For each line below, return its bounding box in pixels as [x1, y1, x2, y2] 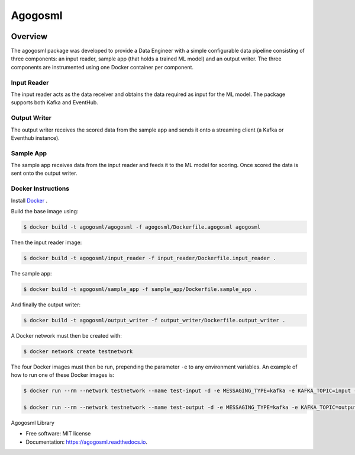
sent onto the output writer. [11, 169, 78, 177]
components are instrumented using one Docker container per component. [11, 63, 194, 71]
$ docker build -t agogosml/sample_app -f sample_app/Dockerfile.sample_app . [23, 286, 257, 293]
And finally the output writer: [11, 301, 81, 308]
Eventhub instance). [11, 134, 60, 142]
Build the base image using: [11, 207, 79, 214]
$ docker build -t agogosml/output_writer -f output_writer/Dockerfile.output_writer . [23, 317, 286, 323]
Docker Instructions [11, 184, 70, 193]
